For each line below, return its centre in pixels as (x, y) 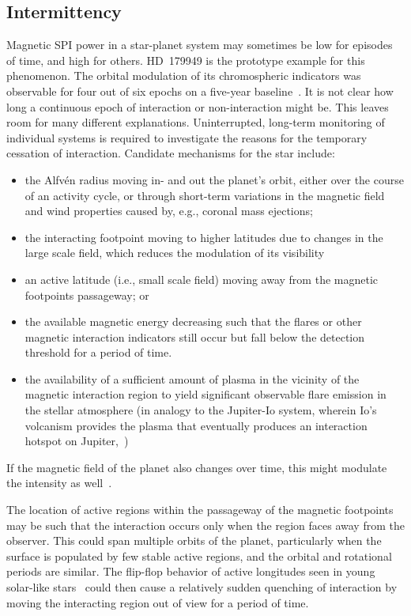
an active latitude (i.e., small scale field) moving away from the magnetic (202, 279)
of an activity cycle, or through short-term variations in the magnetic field (205, 195)
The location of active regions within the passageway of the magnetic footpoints (200, 510)
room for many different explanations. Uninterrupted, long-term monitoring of (196, 122)
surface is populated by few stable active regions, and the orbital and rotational (199, 556)
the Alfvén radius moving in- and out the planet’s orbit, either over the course (214, 179)
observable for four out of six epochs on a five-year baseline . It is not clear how (200, 91)
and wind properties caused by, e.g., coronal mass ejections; (169, 211)
